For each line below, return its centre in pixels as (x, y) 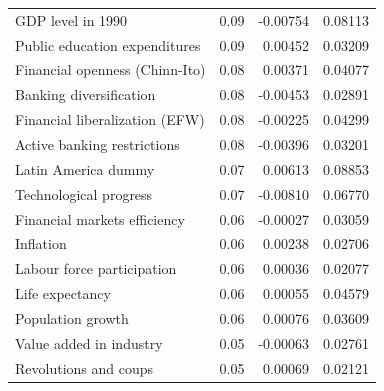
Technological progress (84, 193)
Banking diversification (85, 94)
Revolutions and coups (84, 367)
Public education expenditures (108, 44)
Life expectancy (63, 293)
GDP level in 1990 (71, 19)
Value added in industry (89, 342)
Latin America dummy (85, 168)
